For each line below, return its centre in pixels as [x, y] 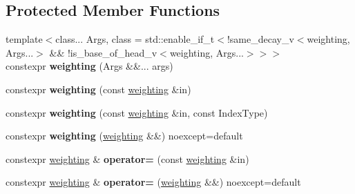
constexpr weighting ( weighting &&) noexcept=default [124, 136]
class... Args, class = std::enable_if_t [135, 39]
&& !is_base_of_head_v [103, 52]
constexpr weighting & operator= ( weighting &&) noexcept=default [153, 182]
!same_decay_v [260, 39]
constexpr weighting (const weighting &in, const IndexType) [137, 112]
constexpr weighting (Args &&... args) [89, 66]
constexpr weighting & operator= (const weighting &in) [127, 158]
